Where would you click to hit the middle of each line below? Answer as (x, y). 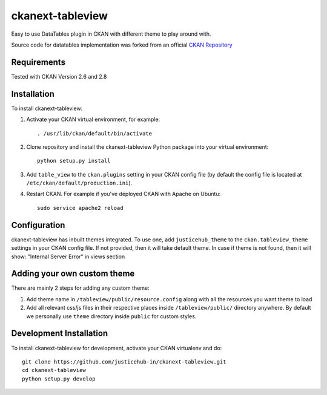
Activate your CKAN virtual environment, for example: (93, 119)
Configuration (38, 225)
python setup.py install (74, 161)
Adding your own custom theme (73, 274)
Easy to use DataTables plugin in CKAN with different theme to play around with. (111, 34)
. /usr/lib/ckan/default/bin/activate (95, 133)
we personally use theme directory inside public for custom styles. (111, 316)
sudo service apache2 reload (80, 208)
